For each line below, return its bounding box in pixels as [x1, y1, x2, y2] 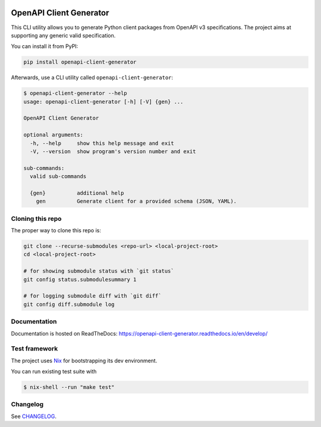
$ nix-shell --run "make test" [23, 384, 115, 391]
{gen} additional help [30, 189, 124, 196]
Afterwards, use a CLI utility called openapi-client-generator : [11, 74, 174, 81]
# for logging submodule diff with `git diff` [23, 293, 162, 299]
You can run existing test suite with [11, 368, 97, 375]
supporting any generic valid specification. [11, 31, 116, 39]
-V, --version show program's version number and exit [30, 148, 196, 154]
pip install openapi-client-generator [23, 59, 137, 65]
